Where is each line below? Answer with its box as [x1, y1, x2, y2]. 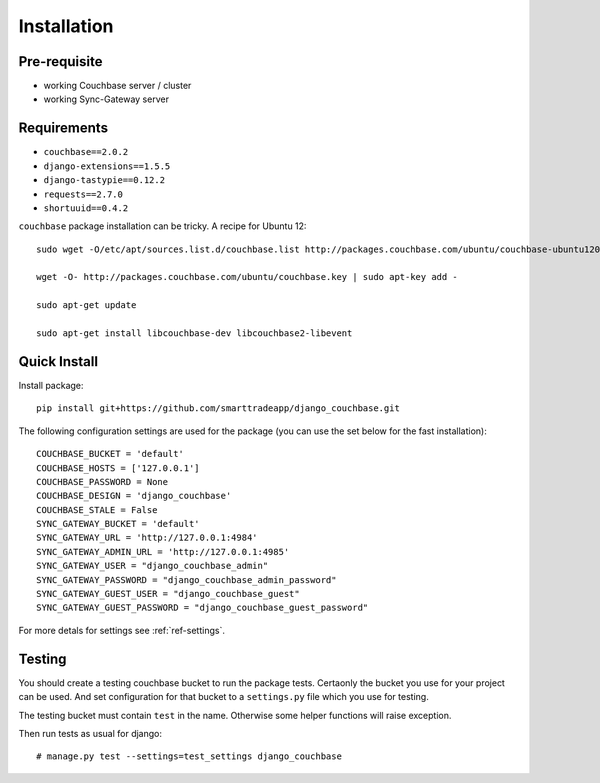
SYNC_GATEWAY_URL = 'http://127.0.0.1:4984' [36, 532, 259, 544]
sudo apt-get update [36, 300, 137, 311]
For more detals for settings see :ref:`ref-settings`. [18, 624, 225, 636]
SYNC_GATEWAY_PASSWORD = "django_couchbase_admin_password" [36, 574, 337, 585]
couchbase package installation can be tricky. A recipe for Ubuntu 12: [18, 220, 307, 232]
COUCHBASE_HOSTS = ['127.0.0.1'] [36, 462, 200, 474]
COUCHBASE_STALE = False [36, 504, 158, 515]
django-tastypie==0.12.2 [43, 175, 165, 186]
